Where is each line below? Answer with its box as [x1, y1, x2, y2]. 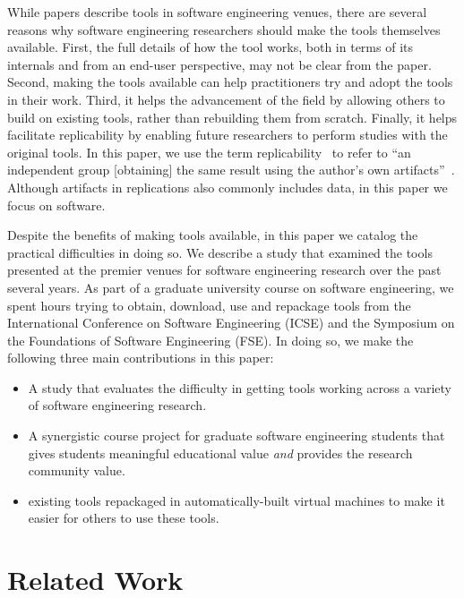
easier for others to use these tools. [28, 508, 219, 527]
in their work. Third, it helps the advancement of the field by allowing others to [7, 90, 445, 108]
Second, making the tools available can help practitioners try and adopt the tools [7, 73, 453, 91]
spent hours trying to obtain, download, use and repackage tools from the [7, 295, 411, 314]
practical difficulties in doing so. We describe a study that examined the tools [7, 243, 433, 261]
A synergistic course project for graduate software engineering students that [28, 426, 445, 445]
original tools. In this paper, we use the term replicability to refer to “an [7, 142, 411, 161]
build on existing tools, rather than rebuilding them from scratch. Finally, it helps [7, 107, 458, 126]
